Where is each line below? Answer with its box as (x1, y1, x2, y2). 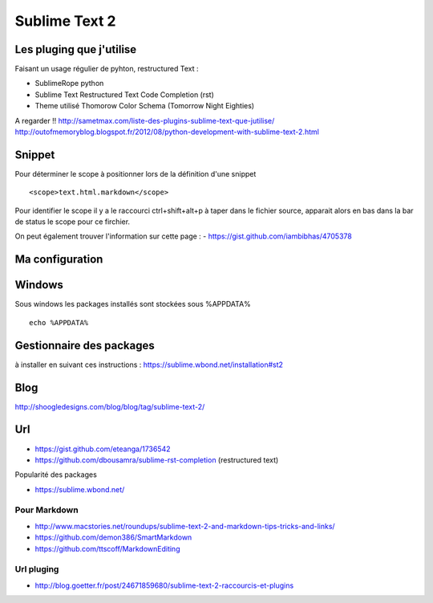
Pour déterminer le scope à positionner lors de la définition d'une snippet (14, 169, 257, 178)
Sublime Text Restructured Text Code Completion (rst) (34, 89, 214, 100)
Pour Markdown (14, 504, 79, 515)
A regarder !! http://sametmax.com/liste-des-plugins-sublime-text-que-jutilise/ (14, 116, 275, 125)
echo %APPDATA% (29, 318, 89, 327)
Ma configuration (14, 253, 103, 267)
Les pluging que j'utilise (14, 43, 137, 56)
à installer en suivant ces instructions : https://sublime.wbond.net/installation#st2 (14, 360, 284, 369)
